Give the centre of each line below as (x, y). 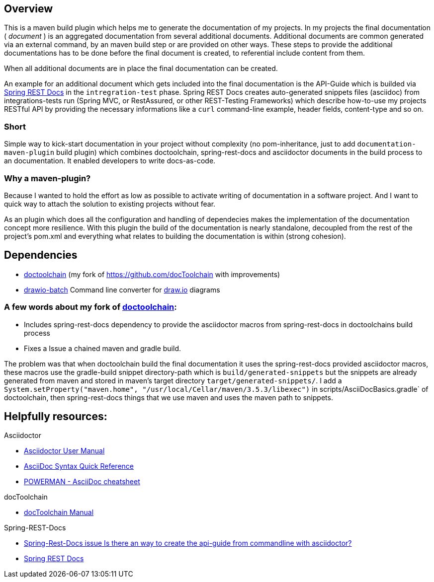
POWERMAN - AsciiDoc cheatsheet (82, 482)
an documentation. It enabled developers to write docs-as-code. (110, 161)
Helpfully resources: (56, 416)
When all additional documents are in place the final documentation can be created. (141, 69)
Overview (29, 9)
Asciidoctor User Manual (64, 451)
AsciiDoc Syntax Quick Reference (79, 466)
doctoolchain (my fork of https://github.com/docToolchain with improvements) (152, 274)
